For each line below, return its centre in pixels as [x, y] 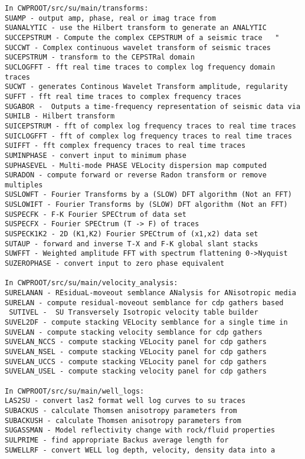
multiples [24, 185]
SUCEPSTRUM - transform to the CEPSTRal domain [100, 57]
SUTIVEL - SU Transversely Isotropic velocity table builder [134, 313]
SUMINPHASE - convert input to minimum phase [96, 155]
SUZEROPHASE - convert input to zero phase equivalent [115, 264]
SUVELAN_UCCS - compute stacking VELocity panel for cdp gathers [136, 361]
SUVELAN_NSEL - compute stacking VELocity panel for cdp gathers [136, 351]
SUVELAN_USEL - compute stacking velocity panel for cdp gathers [136, 372]
